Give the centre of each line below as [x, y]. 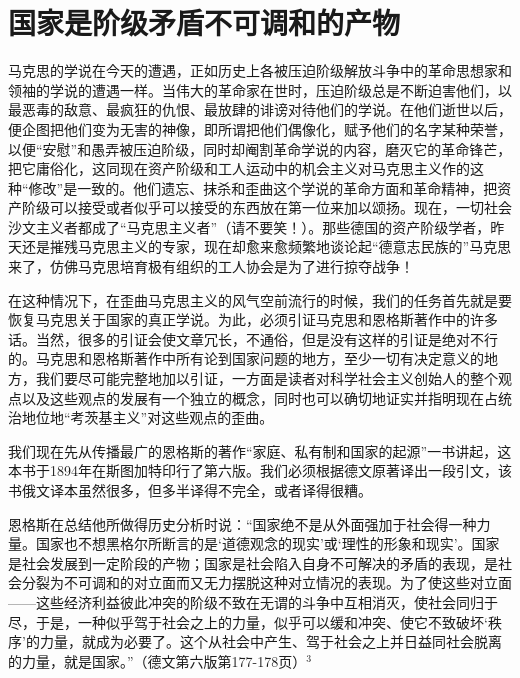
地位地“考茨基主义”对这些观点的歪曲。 [147, 417]
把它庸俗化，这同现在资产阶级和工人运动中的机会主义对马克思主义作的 [239, 168]
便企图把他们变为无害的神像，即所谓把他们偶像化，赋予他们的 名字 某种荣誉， [260, 128]
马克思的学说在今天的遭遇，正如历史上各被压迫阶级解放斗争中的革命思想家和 [260, 70]
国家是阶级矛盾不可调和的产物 [204, 22]
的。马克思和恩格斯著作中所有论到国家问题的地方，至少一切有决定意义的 [246, 358]
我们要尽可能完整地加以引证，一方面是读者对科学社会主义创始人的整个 [266, 378]
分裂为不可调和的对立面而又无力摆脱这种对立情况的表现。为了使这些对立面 [266, 582]
